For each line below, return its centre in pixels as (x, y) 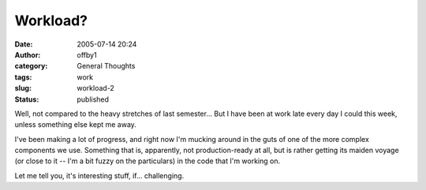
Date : (24, 44)
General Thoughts (106, 66)
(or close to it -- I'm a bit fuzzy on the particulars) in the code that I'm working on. (147, 161)
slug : (23, 88)
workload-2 (95, 88)
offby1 (87, 54)
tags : (23, 77)
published (93, 99)
